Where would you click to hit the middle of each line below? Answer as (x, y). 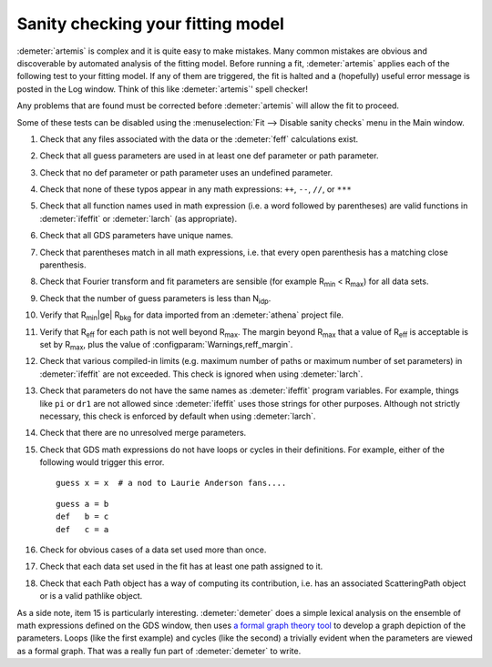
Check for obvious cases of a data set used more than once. (153, 550)
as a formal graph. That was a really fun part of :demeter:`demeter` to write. (159, 651)
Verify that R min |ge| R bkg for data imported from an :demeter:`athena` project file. (192, 316)
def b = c (82, 517)
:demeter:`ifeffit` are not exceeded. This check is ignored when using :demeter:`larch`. (201, 374)
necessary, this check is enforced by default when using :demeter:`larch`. (178, 416)
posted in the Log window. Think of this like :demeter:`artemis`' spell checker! (163, 89)
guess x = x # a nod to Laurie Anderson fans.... (171, 483)
